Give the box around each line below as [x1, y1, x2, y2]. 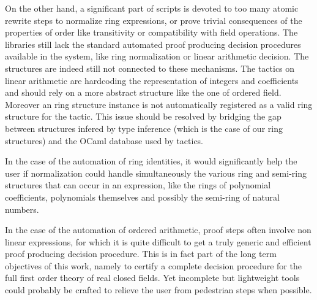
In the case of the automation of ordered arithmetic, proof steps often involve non [5, 223, 311, 236]
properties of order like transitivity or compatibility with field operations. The [5, 26, 298, 39]
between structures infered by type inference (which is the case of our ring [5, 121, 283, 134]
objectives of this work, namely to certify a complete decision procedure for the [5, 259, 302, 272]
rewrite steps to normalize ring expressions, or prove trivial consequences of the [5, 13, 302, 26]
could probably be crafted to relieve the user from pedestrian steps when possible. [5, 283, 312, 296]
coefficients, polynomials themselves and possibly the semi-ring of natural [5, 190, 280, 203]
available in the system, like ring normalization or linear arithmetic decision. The [5, 50, 309, 63]
